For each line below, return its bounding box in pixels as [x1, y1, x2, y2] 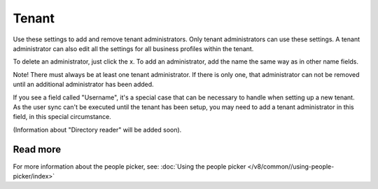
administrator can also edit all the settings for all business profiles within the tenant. [13, 44, 254, 52]
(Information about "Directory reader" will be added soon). [13, 125, 182, 134]
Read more [13, 143, 62, 155]
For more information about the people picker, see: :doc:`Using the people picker [13, 162, 246, 171]
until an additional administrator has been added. [13, 80, 154, 89]
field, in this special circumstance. [13, 113, 111, 121]
